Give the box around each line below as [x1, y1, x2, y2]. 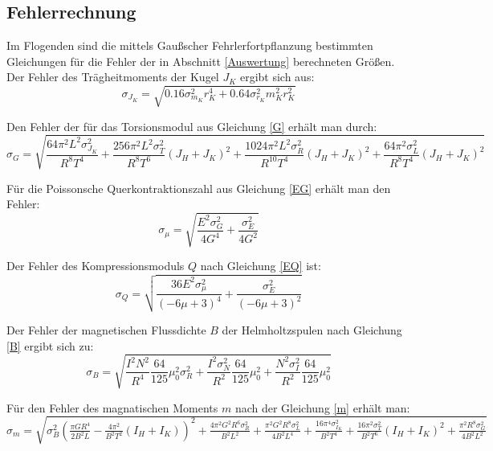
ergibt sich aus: [239, 68, 315, 85]
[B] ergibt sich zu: [6, 337, 94, 354]
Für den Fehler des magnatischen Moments [6, 399, 218, 416]
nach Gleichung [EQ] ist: [200, 257, 321, 274]
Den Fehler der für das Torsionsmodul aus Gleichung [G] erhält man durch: [6, 117, 377, 134]
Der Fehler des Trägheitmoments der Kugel [6, 68, 219, 85]
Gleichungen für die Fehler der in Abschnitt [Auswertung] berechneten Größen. [6, 52, 395, 69]
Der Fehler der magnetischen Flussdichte [6, 322, 206, 338]
